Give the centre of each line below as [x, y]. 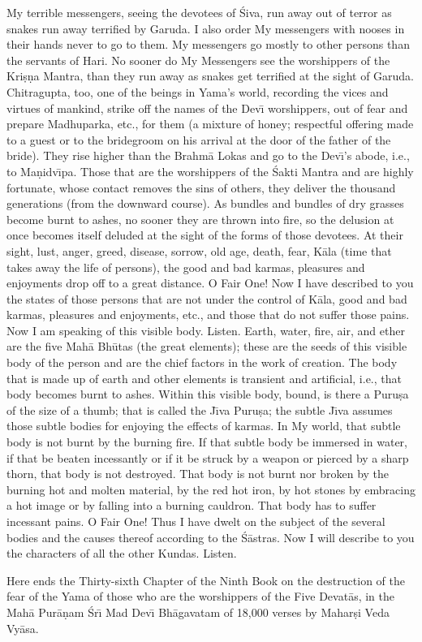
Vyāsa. [23, 628]
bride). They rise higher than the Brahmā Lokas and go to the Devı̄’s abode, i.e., [208, 155]
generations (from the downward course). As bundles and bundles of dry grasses [205, 203]
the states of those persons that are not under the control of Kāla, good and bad [207, 298]
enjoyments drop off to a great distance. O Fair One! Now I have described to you [210, 283]
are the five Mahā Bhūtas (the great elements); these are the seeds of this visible [207, 346]
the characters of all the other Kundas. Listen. [122, 553]
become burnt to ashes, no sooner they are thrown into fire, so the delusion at [200, 219]
